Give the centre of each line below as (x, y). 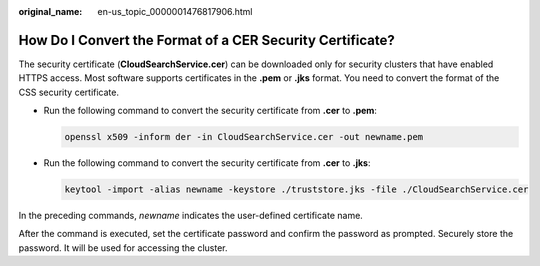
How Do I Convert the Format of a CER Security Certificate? (206, 40)
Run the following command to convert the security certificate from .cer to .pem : (210, 111)
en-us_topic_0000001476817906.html (175, 11)
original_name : (50, 11)
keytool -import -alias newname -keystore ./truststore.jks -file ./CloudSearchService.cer (296, 189)
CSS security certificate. (69, 92)
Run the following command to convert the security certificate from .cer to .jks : (207, 163)
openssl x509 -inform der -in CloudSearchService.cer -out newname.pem (244, 137)
